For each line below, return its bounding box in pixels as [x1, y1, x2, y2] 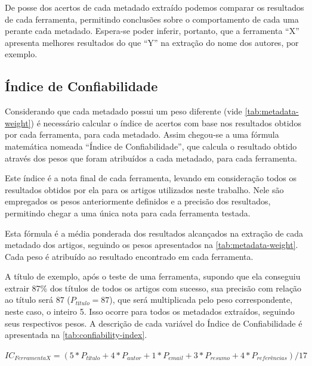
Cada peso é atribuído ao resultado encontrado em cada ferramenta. [5, 250, 254, 262]
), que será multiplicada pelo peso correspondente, [109, 293, 293, 306]
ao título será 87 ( [5, 293, 70, 306]
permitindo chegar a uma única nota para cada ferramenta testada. [5, 206, 251, 219]
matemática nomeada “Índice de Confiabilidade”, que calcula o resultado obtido [5, 139, 297, 152]
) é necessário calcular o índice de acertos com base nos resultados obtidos [30, 116, 301, 129]
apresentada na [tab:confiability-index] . [5, 328, 147, 341]
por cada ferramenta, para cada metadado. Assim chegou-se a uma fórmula [5, 128, 279, 141]
